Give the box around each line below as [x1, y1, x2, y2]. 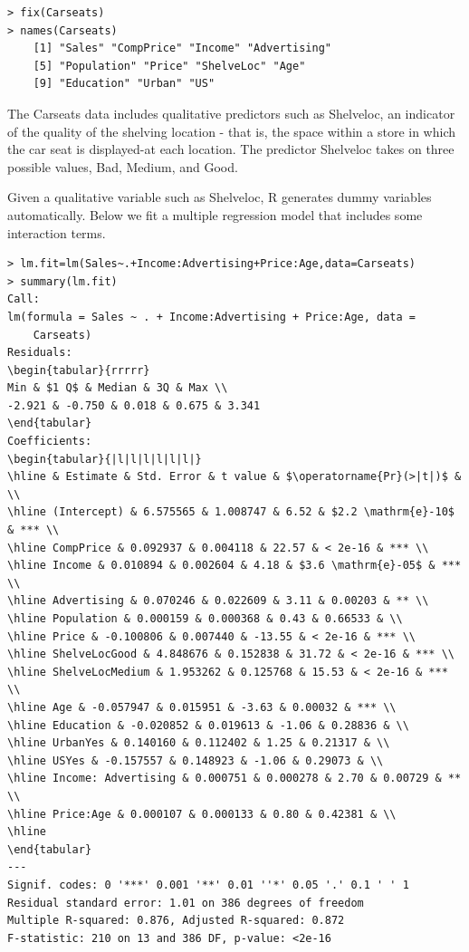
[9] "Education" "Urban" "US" [33, 77, 215, 91]
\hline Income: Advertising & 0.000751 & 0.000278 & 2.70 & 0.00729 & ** [7, 772, 462, 785]
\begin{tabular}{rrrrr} [7, 363, 150, 377]
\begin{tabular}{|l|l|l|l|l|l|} [7, 452, 202, 466]
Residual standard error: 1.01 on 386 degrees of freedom [7, 896, 364, 909]
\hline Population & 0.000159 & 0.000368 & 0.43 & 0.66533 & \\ [7, 612, 403, 625]
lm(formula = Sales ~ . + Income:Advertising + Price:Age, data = [7, 310, 416, 323]
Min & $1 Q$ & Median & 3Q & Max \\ [7, 381, 228, 395]
